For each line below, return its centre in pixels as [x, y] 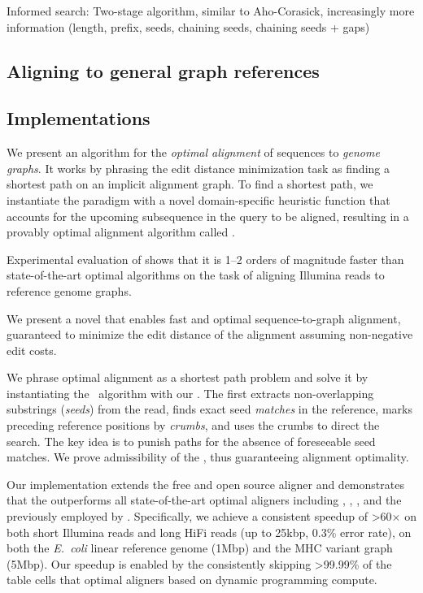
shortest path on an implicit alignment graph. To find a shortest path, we [190, 184]
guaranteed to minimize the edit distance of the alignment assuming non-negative [210, 334]
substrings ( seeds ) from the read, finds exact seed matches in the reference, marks [209, 409]
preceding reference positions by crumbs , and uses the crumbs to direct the [193, 425]
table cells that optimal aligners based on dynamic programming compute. [192, 580]
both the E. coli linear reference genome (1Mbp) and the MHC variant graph [200, 548]
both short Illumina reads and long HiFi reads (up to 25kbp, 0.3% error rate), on [209, 532]
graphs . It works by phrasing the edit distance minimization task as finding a [198, 168]
